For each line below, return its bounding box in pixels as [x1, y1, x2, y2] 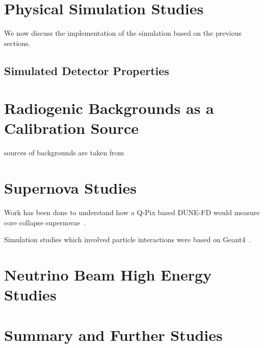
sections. [4, 37, 31, 48]
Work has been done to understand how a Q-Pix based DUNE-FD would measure [4, 207, 260, 218]
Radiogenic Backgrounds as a [4, 98, 214, 119]
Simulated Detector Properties [4, 62, 169, 78]
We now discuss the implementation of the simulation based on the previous [4, 28, 242, 38]
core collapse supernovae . [4, 217, 86, 227]
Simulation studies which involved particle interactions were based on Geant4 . [4, 234, 251, 245]
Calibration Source [4, 118, 139, 138]
